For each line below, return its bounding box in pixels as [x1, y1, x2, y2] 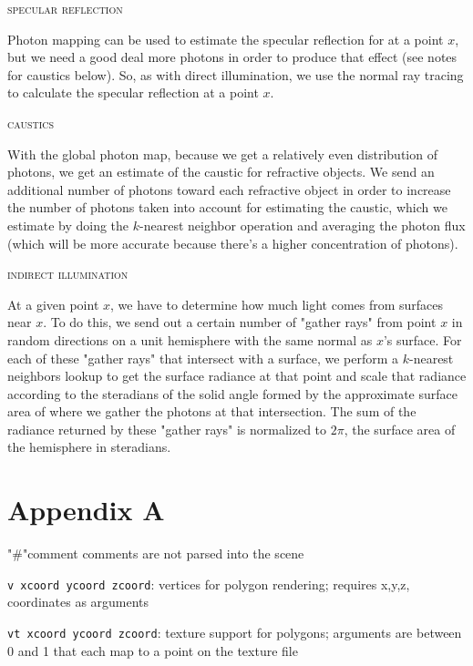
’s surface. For [383, 330, 462, 349]
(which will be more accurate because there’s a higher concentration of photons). [7, 233, 458, 252]
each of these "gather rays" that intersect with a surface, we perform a [7, 348, 399, 367]
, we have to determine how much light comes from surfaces [110, 294, 444, 313]
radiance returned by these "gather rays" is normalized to [7, 419, 327, 438]
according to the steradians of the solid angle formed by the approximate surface [7, 384, 458, 403]
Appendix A [7, 491, 165, 528]
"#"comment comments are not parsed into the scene [7, 544, 304, 563]
